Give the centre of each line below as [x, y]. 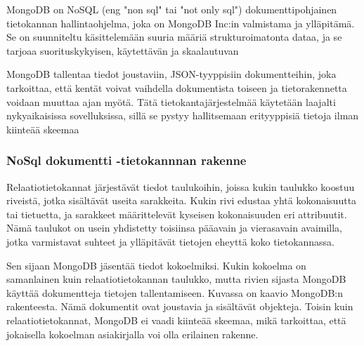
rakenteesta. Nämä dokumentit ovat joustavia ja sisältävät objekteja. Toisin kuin [180, 306]
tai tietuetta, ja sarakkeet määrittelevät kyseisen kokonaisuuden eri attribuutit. [177, 214]
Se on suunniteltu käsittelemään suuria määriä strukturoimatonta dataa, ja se [174, 37]
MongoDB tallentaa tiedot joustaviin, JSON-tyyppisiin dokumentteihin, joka [171, 74]
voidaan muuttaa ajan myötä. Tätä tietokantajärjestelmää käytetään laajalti [171, 101]
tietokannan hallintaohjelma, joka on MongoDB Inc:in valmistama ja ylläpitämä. [181, 23]
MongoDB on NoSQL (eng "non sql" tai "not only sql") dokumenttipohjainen [172, 9]
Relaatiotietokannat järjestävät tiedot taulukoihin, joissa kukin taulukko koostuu [181, 186]
